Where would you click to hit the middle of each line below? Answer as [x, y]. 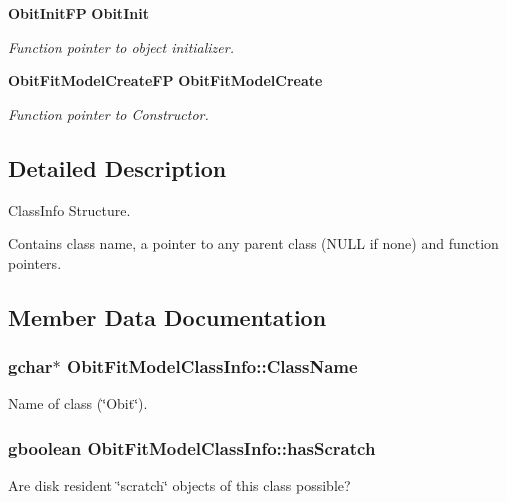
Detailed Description [117, 167]
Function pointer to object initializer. [121, 46]
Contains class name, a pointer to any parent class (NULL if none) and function [253, 243]
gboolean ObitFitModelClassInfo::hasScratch [192, 447]
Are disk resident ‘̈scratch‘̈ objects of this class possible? [179, 485]
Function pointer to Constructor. [108, 113]
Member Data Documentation [167, 316]
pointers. [35, 262]
